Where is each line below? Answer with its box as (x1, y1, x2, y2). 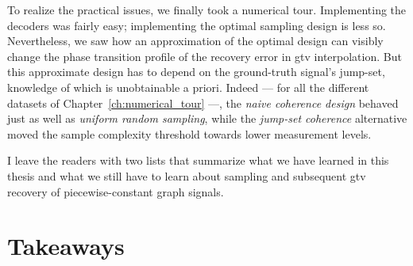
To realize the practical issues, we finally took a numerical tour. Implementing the (7, 2, 407, 17)
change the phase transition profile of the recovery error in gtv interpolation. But (7, 47, 402, 64)
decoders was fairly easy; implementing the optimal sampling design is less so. (7, 17, 386, 33)
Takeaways (7, 230, 125, 262)
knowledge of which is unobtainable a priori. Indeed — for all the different (7, 78, 369, 95)
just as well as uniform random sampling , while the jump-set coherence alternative (7, 110, 407, 127)
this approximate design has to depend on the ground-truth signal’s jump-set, (7, 63, 385, 80)
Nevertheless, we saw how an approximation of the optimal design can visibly (7, 32, 384, 49)
